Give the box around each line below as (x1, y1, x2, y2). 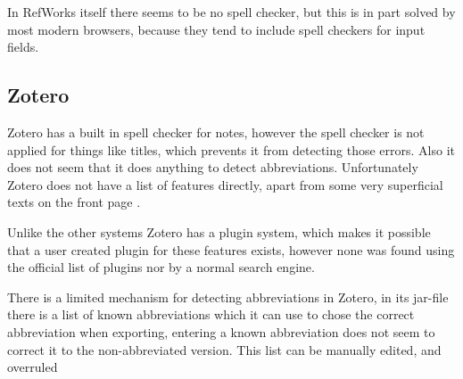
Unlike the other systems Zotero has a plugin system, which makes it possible (7, 222, 431, 241)
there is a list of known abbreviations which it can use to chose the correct (7, 305, 415, 324)
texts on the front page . (7, 193, 141, 211)
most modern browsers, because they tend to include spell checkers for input (7, 20, 426, 38)
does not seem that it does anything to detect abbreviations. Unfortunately (7, 158, 418, 177)
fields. (7, 37, 39, 56)
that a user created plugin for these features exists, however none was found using (7, 240, 455, 259)
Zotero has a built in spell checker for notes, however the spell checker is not (7, 122, 425, 141)
